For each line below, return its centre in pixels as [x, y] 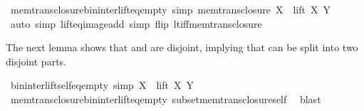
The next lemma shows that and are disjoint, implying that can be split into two [182, 47]
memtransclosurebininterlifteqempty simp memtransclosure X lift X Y [170, 9]
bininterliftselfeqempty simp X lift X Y [102, 85]
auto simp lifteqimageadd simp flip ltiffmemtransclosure [136, 23]
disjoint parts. [36, 61]
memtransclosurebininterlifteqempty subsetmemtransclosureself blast [166, 99]
